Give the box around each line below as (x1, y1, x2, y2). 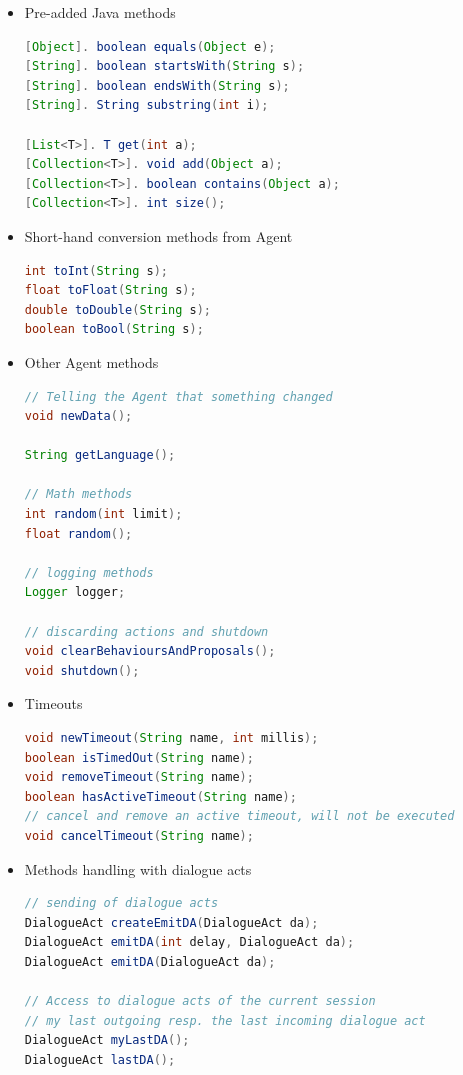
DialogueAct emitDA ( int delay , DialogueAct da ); (24, 935, 355, 950)
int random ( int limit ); (24, 507, 183, 522)
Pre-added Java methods (24, 2, 176, 22)
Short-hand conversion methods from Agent (24, 225, 293, 246)
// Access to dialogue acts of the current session (24, 994, 376, 1009)
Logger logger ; (24, 585, 126, 600)
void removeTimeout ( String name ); (24, 770, 254, 785)
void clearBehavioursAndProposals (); (24, 644, 276, 659)
